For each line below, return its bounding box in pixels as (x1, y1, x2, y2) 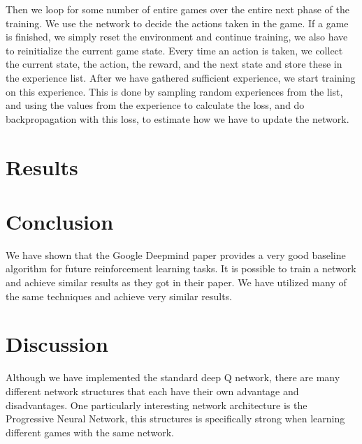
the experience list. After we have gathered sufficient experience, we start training (6, 70, 356, 84)
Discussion (6, 330, 108, 358)
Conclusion (6, 207, 114, 235)
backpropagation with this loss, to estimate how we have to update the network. (6, 111, 349, 126)
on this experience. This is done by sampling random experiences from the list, (6, 84, 343, 98)
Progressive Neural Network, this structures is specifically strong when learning (6, 411, 345, 426)
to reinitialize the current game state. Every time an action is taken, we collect (6, 43, 343, 57)
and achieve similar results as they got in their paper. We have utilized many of (6, 275, 347, 290)
